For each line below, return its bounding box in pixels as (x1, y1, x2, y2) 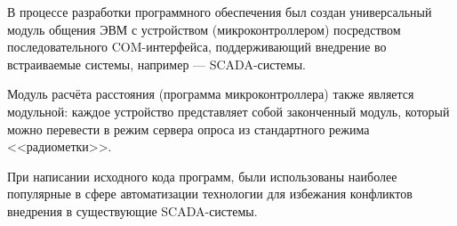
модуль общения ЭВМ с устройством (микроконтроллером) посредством (7, 20, 401, 38)
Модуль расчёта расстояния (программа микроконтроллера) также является (7, 85, 414, 103)
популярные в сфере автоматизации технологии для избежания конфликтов (7, 184, 413, 203)
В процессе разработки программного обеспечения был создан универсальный (7, 3, 432, 20)
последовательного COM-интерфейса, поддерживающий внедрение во (7, 37, 387, 56)
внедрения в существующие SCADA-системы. (7, 201, 258, 220)
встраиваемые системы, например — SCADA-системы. (7, 54, 306, 73)
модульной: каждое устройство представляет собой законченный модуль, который (7, 101, 450, 120)
